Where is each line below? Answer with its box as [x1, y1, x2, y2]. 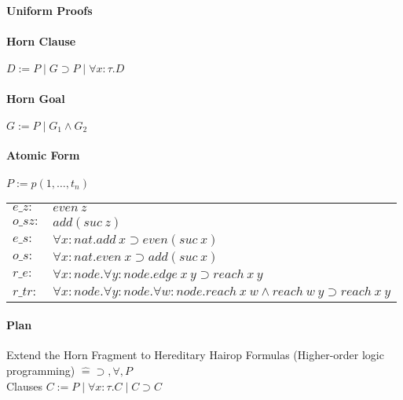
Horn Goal [6, 90, 65, 106]
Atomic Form [6, 147, 80, 163]
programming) [6, 361, 75, 378]
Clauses [6, 377, 43, 394]
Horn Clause [6, 32, 76, 49]
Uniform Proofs [6, 2, 93, 18]
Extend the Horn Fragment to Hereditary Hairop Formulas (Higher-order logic [6, 347, 384, 363]
